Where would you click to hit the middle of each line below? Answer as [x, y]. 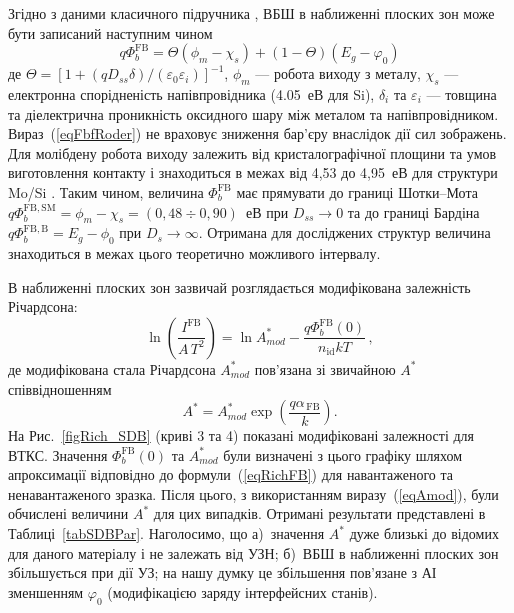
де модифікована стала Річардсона [112, 368]
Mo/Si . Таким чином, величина [106, 191]
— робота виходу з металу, [338, 73]
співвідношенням [60, 388]
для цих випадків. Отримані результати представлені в [319, 513]
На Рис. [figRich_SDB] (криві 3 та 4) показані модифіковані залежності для [241, 435]
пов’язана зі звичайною [325, 368]
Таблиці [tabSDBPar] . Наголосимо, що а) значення [166, 533]
